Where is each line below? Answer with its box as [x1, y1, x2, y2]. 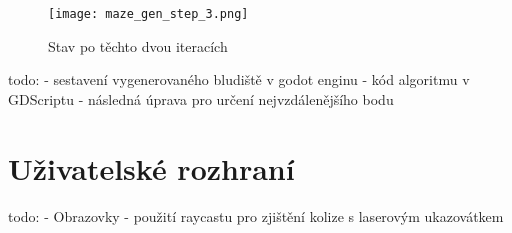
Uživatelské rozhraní [8, 147, 295, 188]
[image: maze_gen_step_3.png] [48, 7, 249, 21]
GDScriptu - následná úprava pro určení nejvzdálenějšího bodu [8, 88, 394, 109]
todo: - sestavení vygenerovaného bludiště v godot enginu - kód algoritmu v [8, 69, 470, 90]
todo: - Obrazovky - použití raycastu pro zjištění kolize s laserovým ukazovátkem [8, 205, 504, 226]
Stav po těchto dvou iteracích [48, 35, 228, 56]
